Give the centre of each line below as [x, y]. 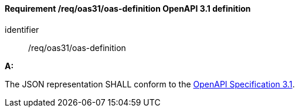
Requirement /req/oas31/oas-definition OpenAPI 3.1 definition [128, 9]
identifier [22, 29]
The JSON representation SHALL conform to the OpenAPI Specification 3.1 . [150, 84]
